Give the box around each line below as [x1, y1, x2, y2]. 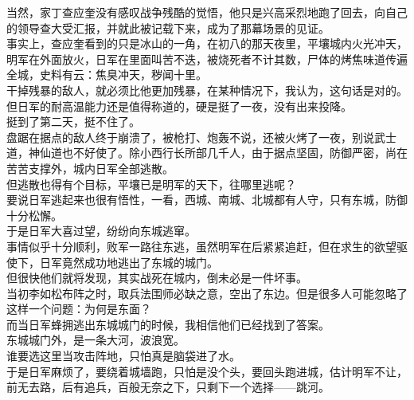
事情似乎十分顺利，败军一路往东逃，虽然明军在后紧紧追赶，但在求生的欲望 [6, 237, 396, 254]
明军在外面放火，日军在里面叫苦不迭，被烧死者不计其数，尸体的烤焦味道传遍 [6, 50, 408, 67]
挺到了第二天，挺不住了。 [6, 113, 140, 130]
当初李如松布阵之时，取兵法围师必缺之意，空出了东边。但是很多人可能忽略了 [6, 284, 408, 301]
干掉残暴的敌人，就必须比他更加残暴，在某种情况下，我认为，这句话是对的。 [6, 81, 408, 98]
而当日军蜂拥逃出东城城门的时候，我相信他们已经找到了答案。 [6, 316, 330, 332]
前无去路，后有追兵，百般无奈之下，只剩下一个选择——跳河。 [6, 378, 330, 395]
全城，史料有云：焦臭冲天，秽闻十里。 [6, 66, 207, 83]
